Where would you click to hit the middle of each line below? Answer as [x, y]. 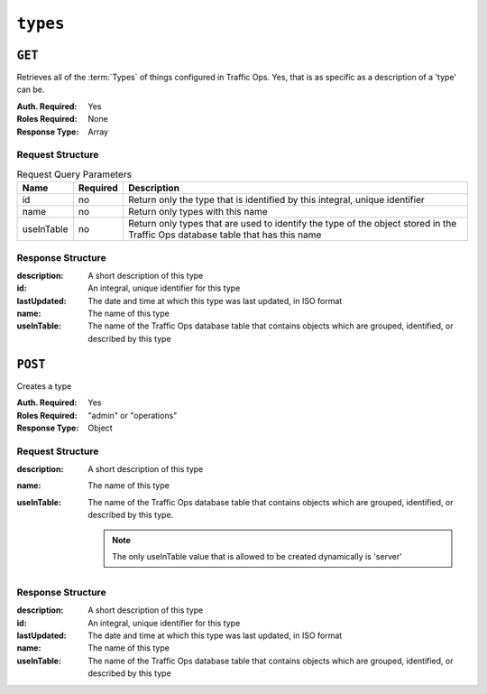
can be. [31, 89]
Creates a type [44, 386]
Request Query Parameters [74, 174]
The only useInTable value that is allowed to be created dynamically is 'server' [257, 557]
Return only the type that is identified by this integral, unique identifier [276, 200]
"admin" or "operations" [133, 415]
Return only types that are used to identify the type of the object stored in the [292, 224]
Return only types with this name [198, 212]
